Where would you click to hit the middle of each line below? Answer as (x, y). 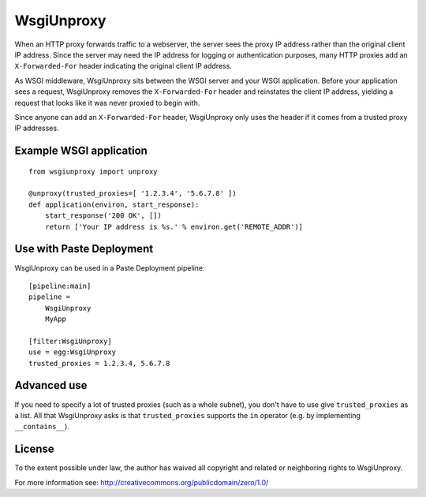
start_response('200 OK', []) (103, 216)
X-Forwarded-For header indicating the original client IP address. (123, 66)
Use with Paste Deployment (84, 249)
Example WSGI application (81, 151)
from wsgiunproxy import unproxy (93, 171)
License (34, 449)
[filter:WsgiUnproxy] (70, 341)
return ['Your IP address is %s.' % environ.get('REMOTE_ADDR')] (174, 226)
